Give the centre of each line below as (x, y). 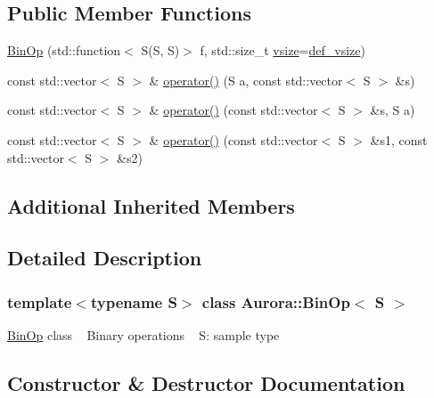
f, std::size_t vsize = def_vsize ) (283, 50)
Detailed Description (105, 258)
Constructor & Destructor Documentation (206, 382)
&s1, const (399, 139)
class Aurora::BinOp (276, 301)
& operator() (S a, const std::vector (246, 80)
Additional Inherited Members (151, 205)
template (40, 301)
